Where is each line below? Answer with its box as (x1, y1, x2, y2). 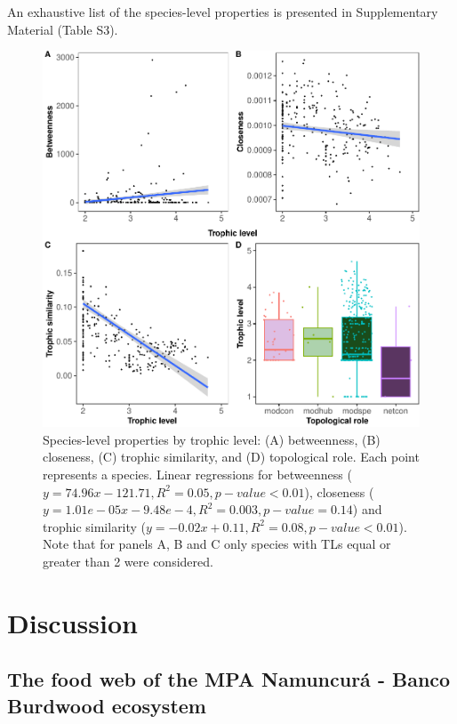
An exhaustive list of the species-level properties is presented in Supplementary (7, 3, 438, 20)
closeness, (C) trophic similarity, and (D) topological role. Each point (43, 447, 420, 466)
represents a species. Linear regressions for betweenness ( (43, 465, 352, 484)
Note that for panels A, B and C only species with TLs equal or (43, 535, 391, 553)
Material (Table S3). (7, 20, 118, 38)
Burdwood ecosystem (7, 691, 206, 719)
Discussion (7, 604, 138, 640)
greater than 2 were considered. (43, 552, 213, 571)
